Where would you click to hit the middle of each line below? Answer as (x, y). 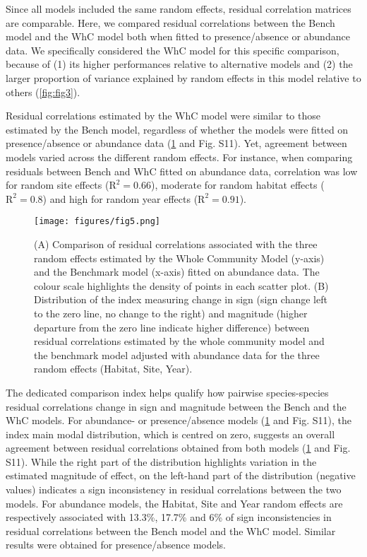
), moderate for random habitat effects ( (238, 185)
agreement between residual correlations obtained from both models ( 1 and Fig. (178, 448)
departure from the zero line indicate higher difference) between (172, 327)
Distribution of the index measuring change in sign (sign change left (181, 299)
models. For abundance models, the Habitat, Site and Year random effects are (174, 503)
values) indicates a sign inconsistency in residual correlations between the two (174, 489)
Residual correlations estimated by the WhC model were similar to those (163, 116)
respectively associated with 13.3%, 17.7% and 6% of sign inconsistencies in (169, 517)
